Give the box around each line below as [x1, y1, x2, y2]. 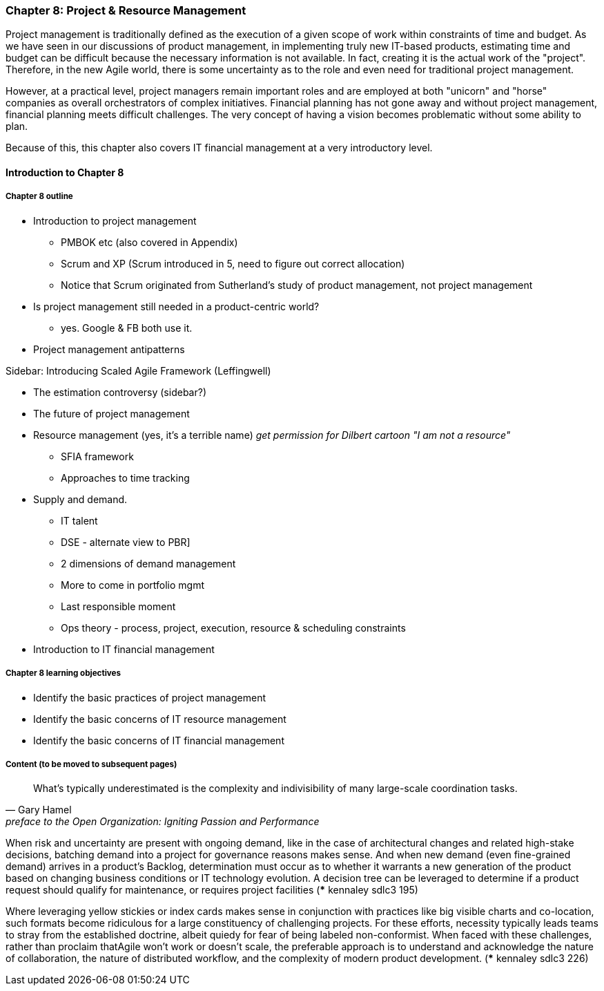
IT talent [61, 514, 98, 527]
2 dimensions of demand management [61, 557, 236, 569]
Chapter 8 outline [6, 191, 73, 202]
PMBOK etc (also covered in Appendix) [61, 236, 238, 248]
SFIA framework [61, 450, 134, 462]
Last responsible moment [61, 600, 176, 612]
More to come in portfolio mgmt [61, 578, 204, 591]
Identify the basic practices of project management [33, 691, 266, 704]
